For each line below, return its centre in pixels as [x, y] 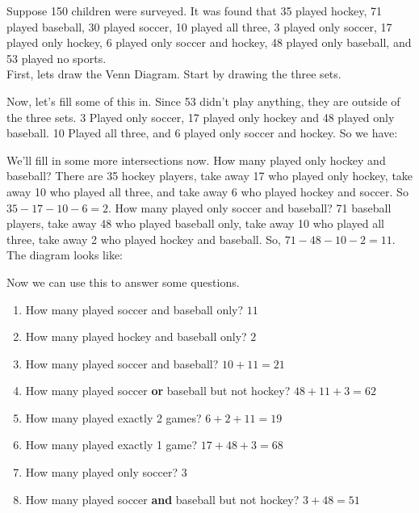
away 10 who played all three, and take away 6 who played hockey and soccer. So [207, 191]
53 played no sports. [57, 58]
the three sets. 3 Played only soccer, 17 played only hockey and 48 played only [201, 117]
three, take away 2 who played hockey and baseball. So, [144, 239]
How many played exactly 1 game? [111, 445]
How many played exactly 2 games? [113, 417]
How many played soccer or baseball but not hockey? [158, 391]
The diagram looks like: [65, 255]
